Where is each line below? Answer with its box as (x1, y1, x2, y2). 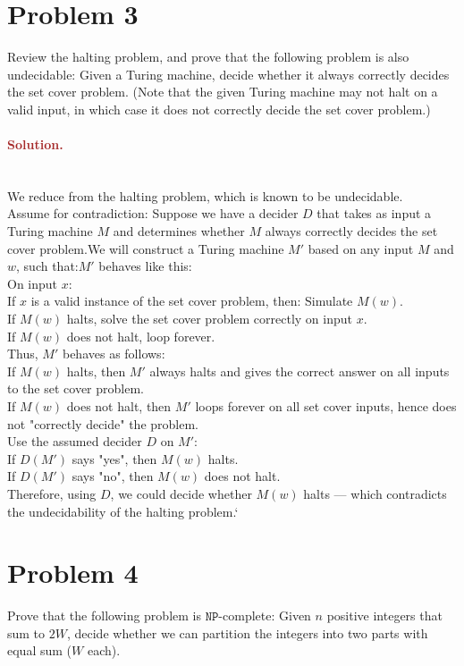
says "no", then (72, 467, 154, 485)
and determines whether (113, 222, 245, 240)
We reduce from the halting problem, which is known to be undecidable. (7, 186, 403, 205)
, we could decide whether (110, 484, 252, 502)
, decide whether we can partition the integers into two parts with (66, 623, 428, 642)
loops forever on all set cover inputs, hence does (195, 397, 457, 416)
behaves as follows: (62, 344, 165, 363)
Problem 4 (7, 554, 139, 591)
